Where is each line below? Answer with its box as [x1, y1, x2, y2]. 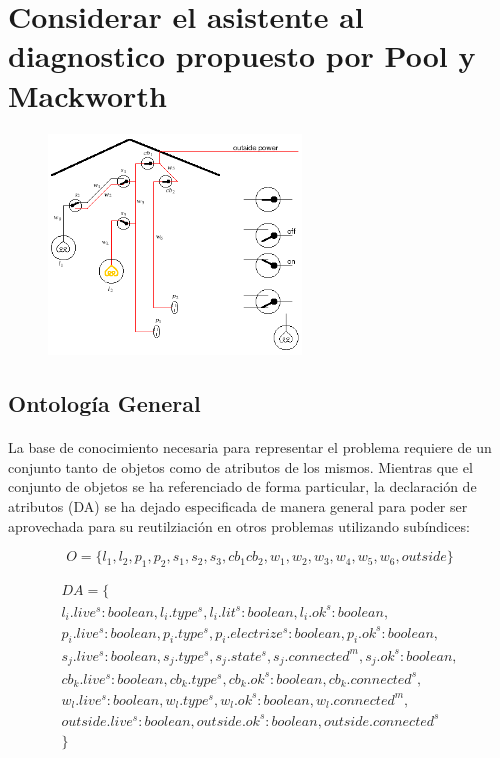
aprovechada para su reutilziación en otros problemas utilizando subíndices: [8, 515, 470, 536]
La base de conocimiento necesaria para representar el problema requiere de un [8, 437, 492, 458]
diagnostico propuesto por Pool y [8, 35, 476, 76]
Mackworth [8, 74, 167, 115]
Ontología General [8, 388, 201, 419]
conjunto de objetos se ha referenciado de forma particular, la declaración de [8, 476, 477, 497]
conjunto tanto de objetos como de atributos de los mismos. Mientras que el [8, 456, 473, 477]
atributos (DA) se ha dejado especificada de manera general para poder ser [8, 496, 468, 517]
